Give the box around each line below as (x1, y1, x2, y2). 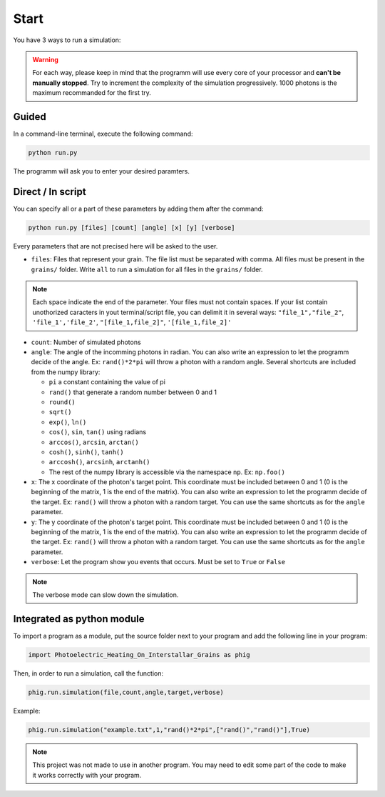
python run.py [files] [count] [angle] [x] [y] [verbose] (28, 224, 235, 231)
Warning (32, 55, 58, 64)
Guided (13, 111, 46, 123)
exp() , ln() (48, 418, 87, 426)
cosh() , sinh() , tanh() (48, 447, 124, 456)
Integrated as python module (13, 613, 145, 625)
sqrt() (48, 408, 72, 416)
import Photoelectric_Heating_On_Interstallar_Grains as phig (28, 651, 250, 658)
